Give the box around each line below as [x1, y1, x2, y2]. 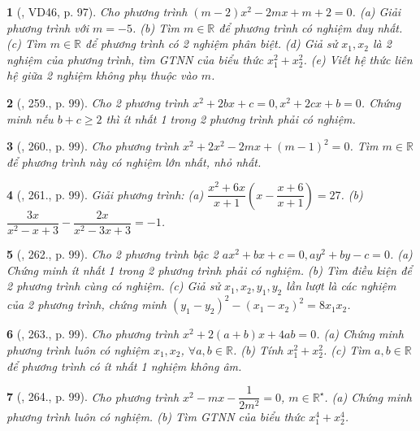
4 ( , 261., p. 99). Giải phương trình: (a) [6, 185, 204, 202]
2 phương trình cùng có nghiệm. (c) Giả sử [6, 277, 220, 294]
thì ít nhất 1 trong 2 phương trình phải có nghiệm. [106, 110, 356, 127]
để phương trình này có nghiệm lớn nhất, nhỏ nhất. [6, 153, 262, 170]
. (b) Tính [232, 342, 284, 359]
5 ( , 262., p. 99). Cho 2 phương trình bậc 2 [6, 245, 219, 262]
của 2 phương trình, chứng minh [6, 296, 167, 313]
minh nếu [6, 110, 54, 127]
